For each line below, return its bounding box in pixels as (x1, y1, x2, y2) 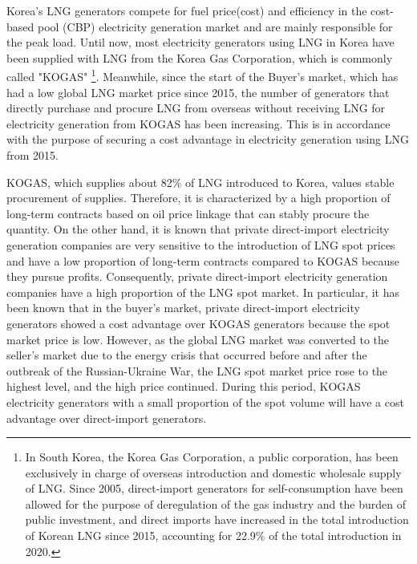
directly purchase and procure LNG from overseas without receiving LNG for (6, 99, 386, 116)
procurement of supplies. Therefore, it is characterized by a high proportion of (6, 189, 391, 206)
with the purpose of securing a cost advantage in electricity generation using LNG (6, 131, 410, 148)
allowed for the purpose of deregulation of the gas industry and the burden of (25, 495, 406, 512)
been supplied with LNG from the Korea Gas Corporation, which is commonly (6, 49, 393, 66)
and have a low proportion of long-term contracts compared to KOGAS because (6, 252, 400, 269)
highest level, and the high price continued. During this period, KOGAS (6, 378, 361, 395)
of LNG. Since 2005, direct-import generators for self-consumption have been (25, 480, 403, 497)
